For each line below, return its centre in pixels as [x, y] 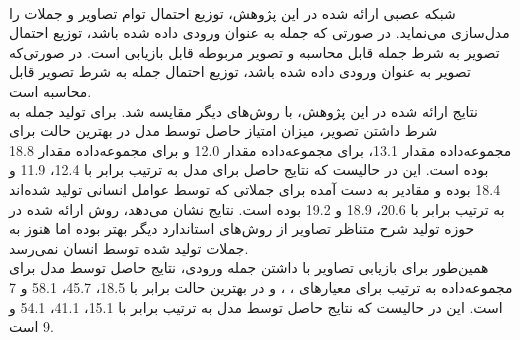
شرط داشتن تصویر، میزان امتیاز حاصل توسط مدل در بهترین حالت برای [223, 130]
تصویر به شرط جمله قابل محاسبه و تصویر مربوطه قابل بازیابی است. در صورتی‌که [254, 51]
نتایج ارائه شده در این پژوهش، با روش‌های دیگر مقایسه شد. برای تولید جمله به [243, 110]
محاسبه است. [50, 90]
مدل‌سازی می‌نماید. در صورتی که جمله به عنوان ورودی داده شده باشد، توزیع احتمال [259, 32]
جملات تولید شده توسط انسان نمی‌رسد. [129, 247]
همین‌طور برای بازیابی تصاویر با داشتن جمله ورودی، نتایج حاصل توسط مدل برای [249, 267]
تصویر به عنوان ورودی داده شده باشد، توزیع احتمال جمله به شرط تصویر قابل [240, 71]
